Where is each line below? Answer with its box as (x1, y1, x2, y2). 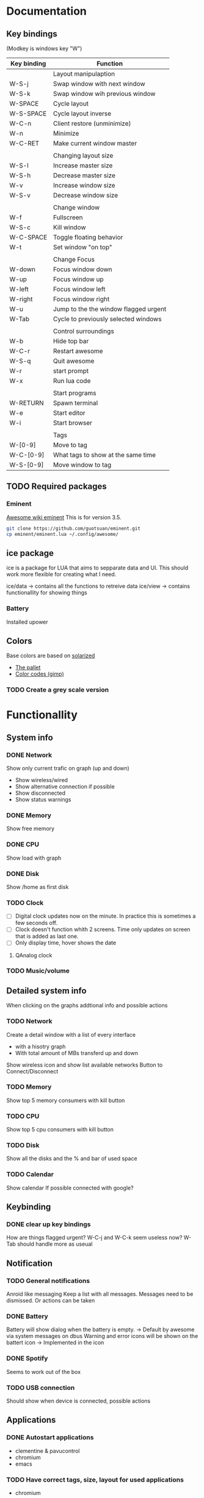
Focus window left (53, 285, 106, 293)
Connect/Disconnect (6, 1067, 59, 1075)
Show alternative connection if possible (15, 783, 115, 791)
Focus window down (53, 265, 112, 273)
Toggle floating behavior (53, 233, 123, 241)
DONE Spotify (6, 1354, 48, 1363)
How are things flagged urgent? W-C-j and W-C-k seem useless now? (6, 1234, 183, 1241)
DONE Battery (6, 1312, 49, 1321)
